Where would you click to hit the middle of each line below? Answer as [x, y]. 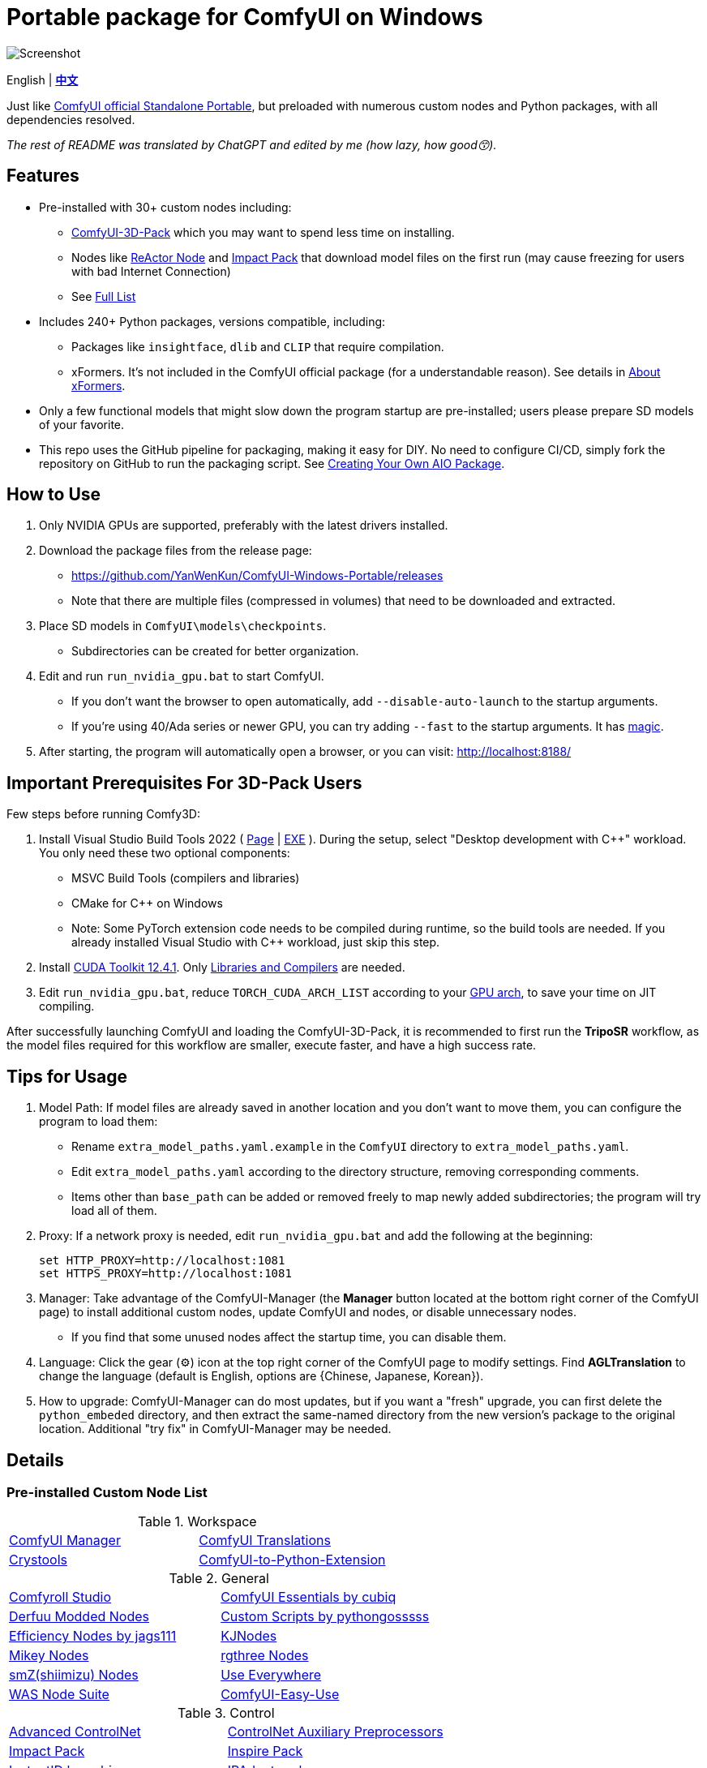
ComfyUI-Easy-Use [280, 1695]
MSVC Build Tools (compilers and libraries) [186, 878]
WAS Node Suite [59, 1695]
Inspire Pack [265, 1751]
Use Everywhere [271, 1675]
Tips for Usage [67, 1076]
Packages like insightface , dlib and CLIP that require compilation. [258, 346]
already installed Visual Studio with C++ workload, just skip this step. [256, 942]
